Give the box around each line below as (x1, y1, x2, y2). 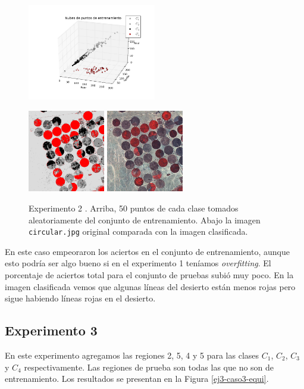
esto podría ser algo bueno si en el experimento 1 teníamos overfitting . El (5, 257, 271, 269)
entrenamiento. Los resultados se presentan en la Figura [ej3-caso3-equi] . (5, 372, 269, 385)
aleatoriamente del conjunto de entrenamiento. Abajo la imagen (29, 213, 261, 226)
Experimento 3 (5, 321, 98, 340)
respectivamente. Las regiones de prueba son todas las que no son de (24, 360, 274, 373)
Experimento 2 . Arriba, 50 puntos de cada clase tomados (29, 201, 239, 214)
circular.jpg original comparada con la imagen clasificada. (29, 225, 248, 238)
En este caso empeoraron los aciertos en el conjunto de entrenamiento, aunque (5, 245, 290, 257)
